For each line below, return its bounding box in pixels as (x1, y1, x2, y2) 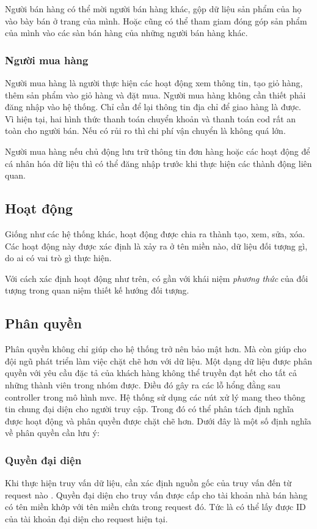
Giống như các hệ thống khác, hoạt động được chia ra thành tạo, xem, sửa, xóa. (5, 227, 305, 240)
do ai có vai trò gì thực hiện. (5, 251, 112, 264)
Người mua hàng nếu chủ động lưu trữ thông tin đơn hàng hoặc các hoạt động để (5, 144, 310, 157)
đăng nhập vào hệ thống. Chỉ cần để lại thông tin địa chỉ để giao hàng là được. (5, 100, 301, 113)
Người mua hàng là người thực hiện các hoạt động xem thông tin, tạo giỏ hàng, (5, 76, 303, 89)
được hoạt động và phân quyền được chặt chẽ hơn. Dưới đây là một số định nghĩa (5, 414, 312, 427)
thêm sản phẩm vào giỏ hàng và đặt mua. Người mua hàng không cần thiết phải (5, 88, 306, 101)
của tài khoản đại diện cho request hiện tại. (5, 512, 168, 525)
